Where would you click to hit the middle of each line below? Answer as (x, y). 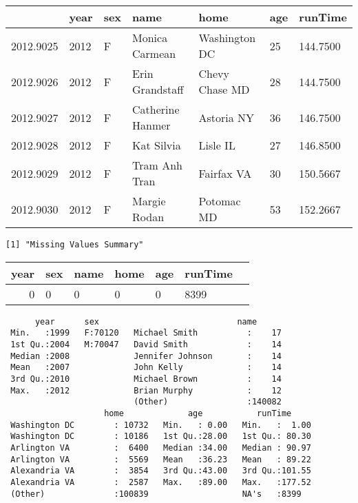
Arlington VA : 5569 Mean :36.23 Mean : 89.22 (161, 459)
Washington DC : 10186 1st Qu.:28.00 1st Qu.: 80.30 (161, 437)
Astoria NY (227, 117)
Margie (149, 201)
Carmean (154, 53)
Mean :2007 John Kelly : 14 (146, 368)
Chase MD (224, 89)
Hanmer (151, 125)
